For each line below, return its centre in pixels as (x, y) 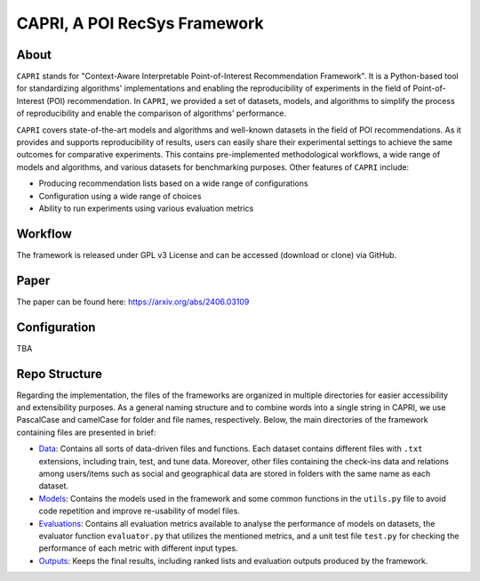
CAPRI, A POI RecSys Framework (140, 23)
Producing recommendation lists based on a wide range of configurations (173, 183)
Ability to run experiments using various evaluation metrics (146, 208)
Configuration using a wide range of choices (120, 196)
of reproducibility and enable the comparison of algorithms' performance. (151, 113)
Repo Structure (59, 374)
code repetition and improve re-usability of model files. (139, 511)
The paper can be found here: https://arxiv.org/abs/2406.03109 (133, 302)
